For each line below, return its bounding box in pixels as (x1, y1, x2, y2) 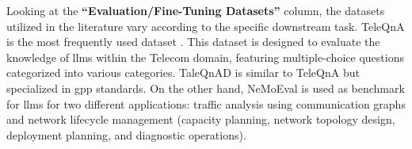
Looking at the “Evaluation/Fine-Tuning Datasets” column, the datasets (6, 2, 385, 18)
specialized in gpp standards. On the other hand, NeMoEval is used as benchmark (6, 79, 405, 96)
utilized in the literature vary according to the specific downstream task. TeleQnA (6, 17, 405, 34)
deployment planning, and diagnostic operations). (6, 126, 246, 143)
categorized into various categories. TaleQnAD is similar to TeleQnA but (6, 64, 360, 81)
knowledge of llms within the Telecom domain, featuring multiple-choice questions (6, 48, 404, 65)
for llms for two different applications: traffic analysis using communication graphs (6, 95, 406, 112)
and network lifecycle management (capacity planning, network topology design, (6, 111, 395, 128)
